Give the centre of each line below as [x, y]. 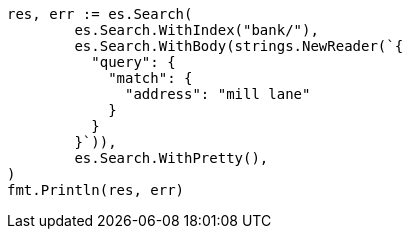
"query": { [133, 62]
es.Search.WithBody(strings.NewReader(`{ [239, 46]
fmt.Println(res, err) [96, 190]
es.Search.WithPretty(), [171, 158]
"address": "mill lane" [218, 94]
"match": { [150, 78]
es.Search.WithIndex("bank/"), [196, 30]
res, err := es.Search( [100, 14]
